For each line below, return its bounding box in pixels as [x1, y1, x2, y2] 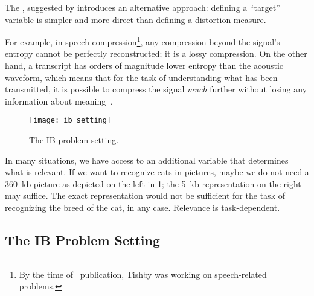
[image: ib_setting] [29, 116, 112, 125]
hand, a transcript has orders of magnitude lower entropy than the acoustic [5, 59, 284, 72]
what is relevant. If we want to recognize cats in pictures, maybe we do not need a [5, 166, 309, 178]
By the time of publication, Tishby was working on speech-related [19, 268, 267, 280]
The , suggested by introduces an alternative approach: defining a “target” [5, 1, 280, 13]
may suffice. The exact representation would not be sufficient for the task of [5, 189, 285, 202]
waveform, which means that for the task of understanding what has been [5, 71, 278, 83]
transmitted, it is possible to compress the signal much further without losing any [5, 83, 307, 95]
